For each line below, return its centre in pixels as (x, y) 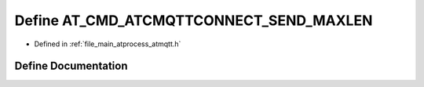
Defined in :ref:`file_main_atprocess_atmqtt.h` (108, 44)
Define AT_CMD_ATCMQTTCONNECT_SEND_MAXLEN (194, 20)
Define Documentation (71, 66)
